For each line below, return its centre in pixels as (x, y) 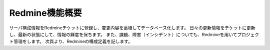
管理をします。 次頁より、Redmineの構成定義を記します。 (73, 42)
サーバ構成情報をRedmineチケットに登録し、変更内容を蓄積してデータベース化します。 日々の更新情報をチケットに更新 (132, 28)
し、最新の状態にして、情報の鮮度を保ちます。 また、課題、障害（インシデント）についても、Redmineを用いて (123, 34)
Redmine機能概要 (45, 13)
